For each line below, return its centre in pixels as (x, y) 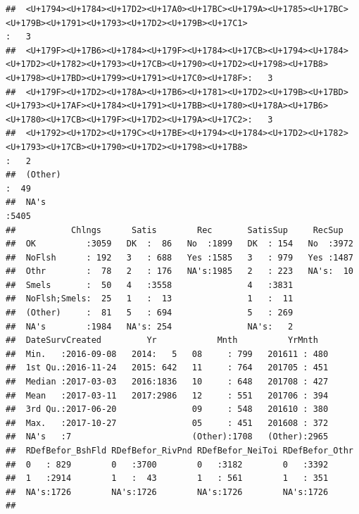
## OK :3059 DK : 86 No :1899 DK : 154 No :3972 (179, 244)
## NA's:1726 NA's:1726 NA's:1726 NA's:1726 (167, 492)
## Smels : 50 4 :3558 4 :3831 (150, 285)
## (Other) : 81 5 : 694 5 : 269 (150, 313)
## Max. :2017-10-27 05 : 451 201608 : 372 (167, 423)
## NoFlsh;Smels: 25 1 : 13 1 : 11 (150, 299)
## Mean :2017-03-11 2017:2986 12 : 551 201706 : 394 (167, 395)
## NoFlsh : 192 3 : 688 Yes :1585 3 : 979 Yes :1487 (179, 257)
